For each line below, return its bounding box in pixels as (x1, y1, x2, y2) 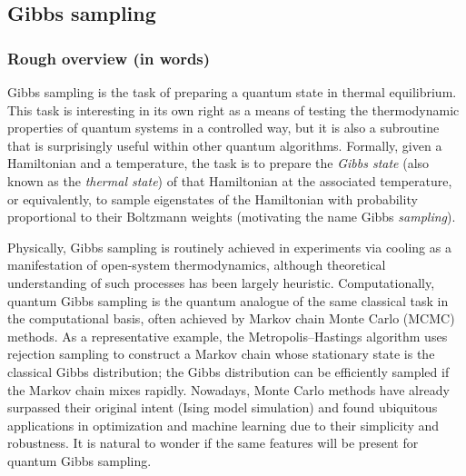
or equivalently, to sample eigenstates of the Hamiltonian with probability (7, 189, 418, 208)
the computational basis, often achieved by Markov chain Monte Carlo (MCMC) (7, 309, 455, 328)
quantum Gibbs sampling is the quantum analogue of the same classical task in (7, 291, 449, 310)
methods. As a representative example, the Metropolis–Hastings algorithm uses (7, 326, 448, 345)
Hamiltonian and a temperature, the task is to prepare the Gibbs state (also (7, 154, 430, 173)
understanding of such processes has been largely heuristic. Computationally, (7, 273, 435, 292)
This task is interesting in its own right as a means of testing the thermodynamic (7, 100, 460, 119)
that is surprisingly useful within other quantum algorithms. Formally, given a (7, 135, 442, 154)
